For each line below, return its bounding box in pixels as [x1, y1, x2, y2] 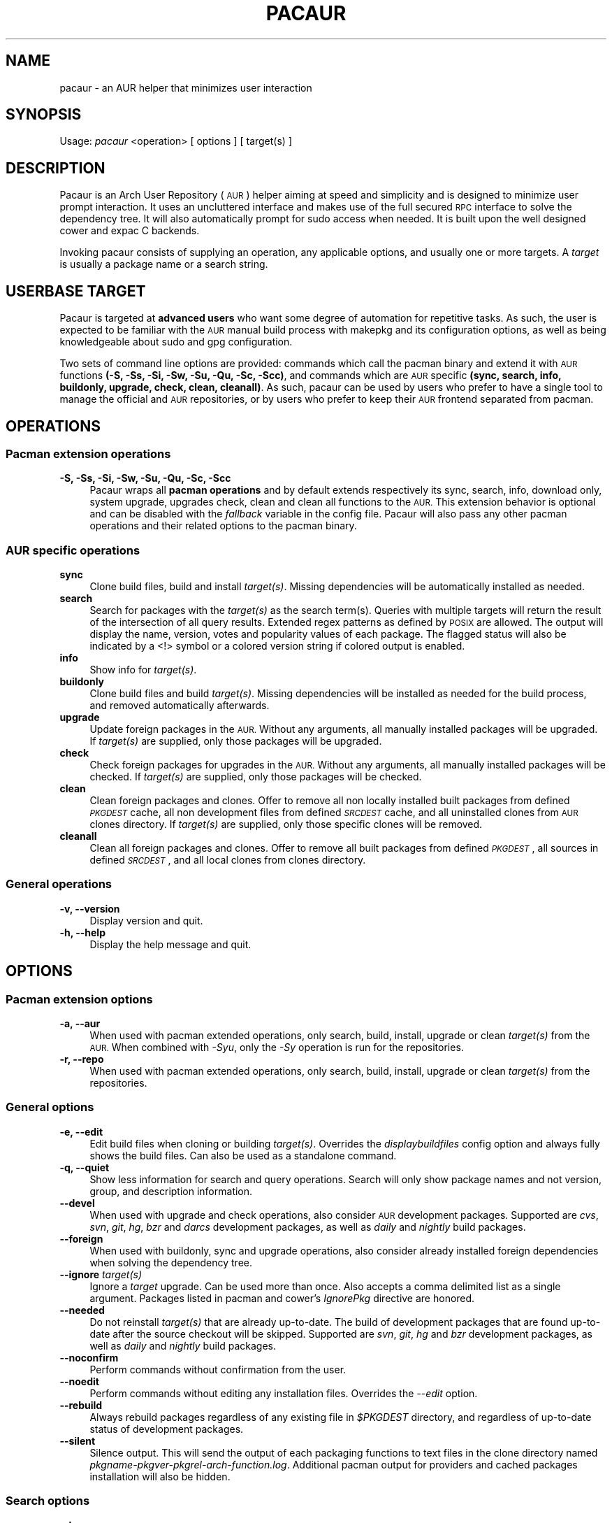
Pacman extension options [6, 992, 153, 1006]
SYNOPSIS [6, 106, 82, 124]
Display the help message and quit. [89, 938, 252, 950]
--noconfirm [59, 1351, 119, 1364]
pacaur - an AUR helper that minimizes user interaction [59, 81, 312, 94]
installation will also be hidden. [89, 1470, 231, 1482]
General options [6, 1100, 94, 1115]
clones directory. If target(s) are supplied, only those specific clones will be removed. [89, 818, 483, 831]
